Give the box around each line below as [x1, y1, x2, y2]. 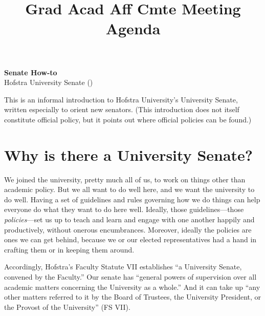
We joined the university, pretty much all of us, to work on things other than [4, 174, 246, 184]
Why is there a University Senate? [4, 144, 253, 165]
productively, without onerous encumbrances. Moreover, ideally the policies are [4, 224, 252, 235]
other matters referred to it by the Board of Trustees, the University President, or [4, 291, 261, 302]
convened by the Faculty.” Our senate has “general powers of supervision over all [4, 271, 257, 282]
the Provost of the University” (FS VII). [4, 301, 130, 312]
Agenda [105, 18, 161, 39]
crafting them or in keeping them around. [4, 244, 135, 255]
